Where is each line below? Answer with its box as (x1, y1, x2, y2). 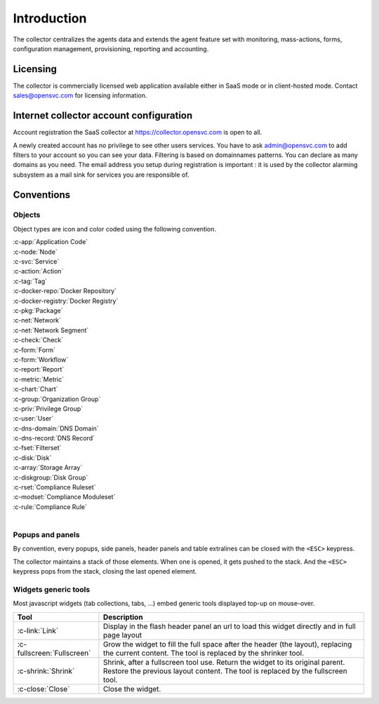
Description (102, 612, 143, 622)
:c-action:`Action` (13, 267, 64, 276)
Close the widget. (102, 684, 161, 693)
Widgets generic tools (13, 584, 91, 594)
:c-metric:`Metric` (13, 375, 65, 384)
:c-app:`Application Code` (13, 238, 88, 246)
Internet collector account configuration (13, 109, 193, 122)
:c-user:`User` (13, 414, 54, 423)
